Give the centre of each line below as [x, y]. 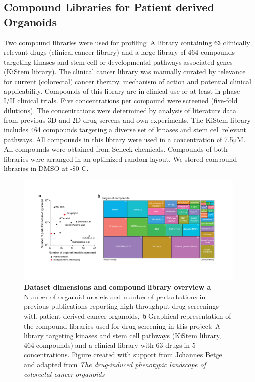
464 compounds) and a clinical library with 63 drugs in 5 [110, 345]
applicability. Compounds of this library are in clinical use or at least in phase [122, 91]
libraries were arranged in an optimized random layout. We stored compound [121, 158]
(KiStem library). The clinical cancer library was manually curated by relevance [125, 71]
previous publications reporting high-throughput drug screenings [121, 306]
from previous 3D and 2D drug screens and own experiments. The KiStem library [127, 120]
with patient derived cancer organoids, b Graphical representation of [127, 316]
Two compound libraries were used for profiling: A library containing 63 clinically [127, 42]
